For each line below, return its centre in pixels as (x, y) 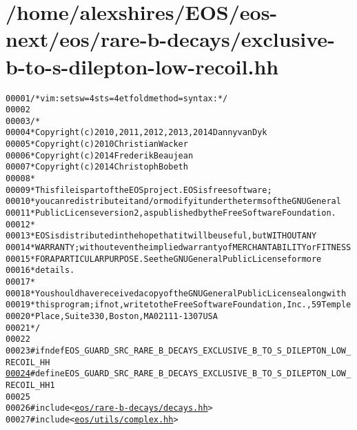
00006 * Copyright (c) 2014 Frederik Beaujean (100, 155)
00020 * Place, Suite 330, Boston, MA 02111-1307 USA (112, 316)
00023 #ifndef (35, 350)
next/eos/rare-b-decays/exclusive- (170, 39)
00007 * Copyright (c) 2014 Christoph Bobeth (97, 167)
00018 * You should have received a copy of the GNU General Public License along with (176, 293)
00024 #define (35, 374)
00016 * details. (40, 270)
